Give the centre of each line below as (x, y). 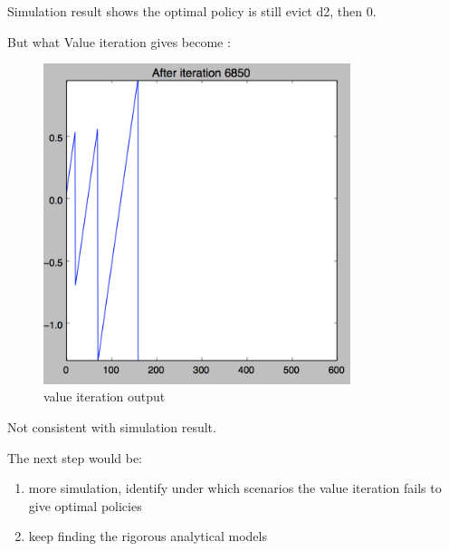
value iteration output (105, 396)
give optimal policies (85, 505)
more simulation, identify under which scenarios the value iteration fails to (235, 488)
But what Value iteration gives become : (119, 41)
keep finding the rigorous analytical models (148, 536)
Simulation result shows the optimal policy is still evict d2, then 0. (192, 11)
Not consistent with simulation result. (112, 427)
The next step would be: (75, 457)
